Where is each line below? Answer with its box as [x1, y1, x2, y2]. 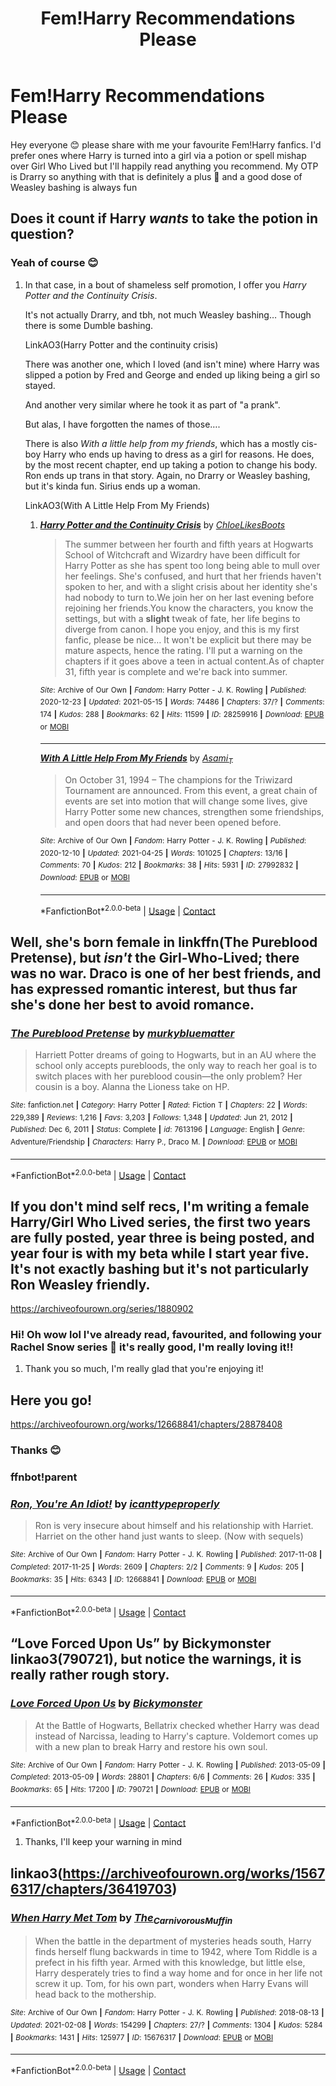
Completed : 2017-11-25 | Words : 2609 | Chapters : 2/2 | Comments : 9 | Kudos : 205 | [10, 1562, 305, 1572]
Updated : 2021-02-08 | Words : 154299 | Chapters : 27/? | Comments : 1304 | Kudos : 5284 [10, 2020, 323, 2030]
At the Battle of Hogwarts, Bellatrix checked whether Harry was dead [34, 1719, 320, 1731]
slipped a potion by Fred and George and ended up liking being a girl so [24, 368, 321, 381]
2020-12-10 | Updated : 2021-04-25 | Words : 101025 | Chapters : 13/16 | [39, 848, 288, 858]
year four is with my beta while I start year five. [10, 1245, 310, 1262]
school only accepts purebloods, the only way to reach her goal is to [34, 1060, 318, 1072]
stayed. [24, 379, 56, 391]
